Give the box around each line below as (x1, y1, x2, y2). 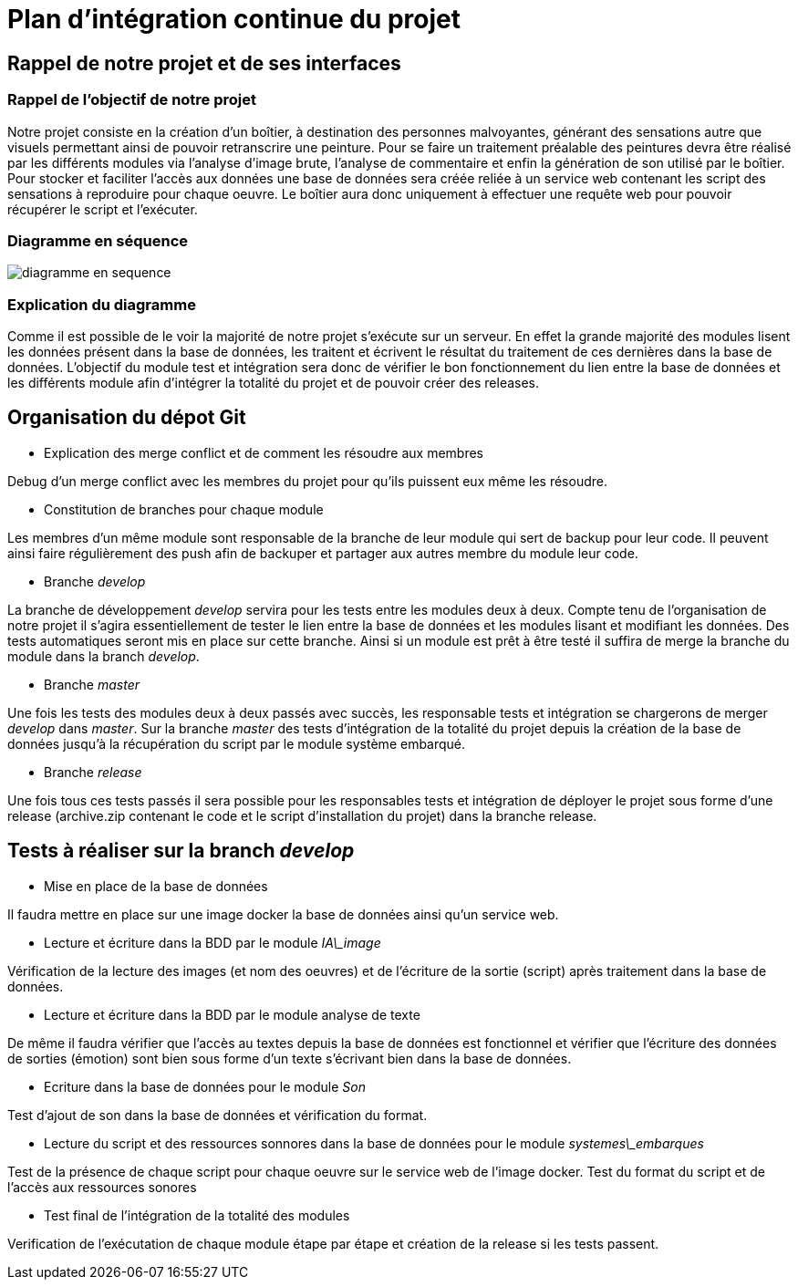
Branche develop (44, 573, 146, 589)
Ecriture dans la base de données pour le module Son (44, 1078, 366, 1095)
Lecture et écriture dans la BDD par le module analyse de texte (44, 1006, 420, 1022)
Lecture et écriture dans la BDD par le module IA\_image (44, 934, 381, 950)
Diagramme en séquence (7, 231, 189, 250)
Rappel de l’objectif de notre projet (7, 90, 257, 109)
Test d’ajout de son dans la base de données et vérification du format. (7, 1106, 428, 1123)
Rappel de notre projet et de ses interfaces (7, 51, 401, 75)
